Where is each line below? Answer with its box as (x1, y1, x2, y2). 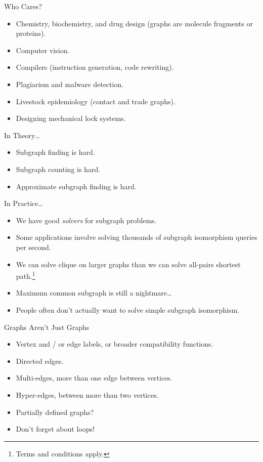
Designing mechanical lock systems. (16, 113, 126, 123)
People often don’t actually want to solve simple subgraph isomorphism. (16, 304, 240, 315)
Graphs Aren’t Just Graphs (4, 321, 90, 332)
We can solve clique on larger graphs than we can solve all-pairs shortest (16, 259, 241, 269)
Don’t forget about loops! (16, 424, 95, 434)
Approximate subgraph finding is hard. (16, 181, 137, 191)
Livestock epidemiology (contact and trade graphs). (16, 96, 176, 106)
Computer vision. (16, 45, 70, 55)
